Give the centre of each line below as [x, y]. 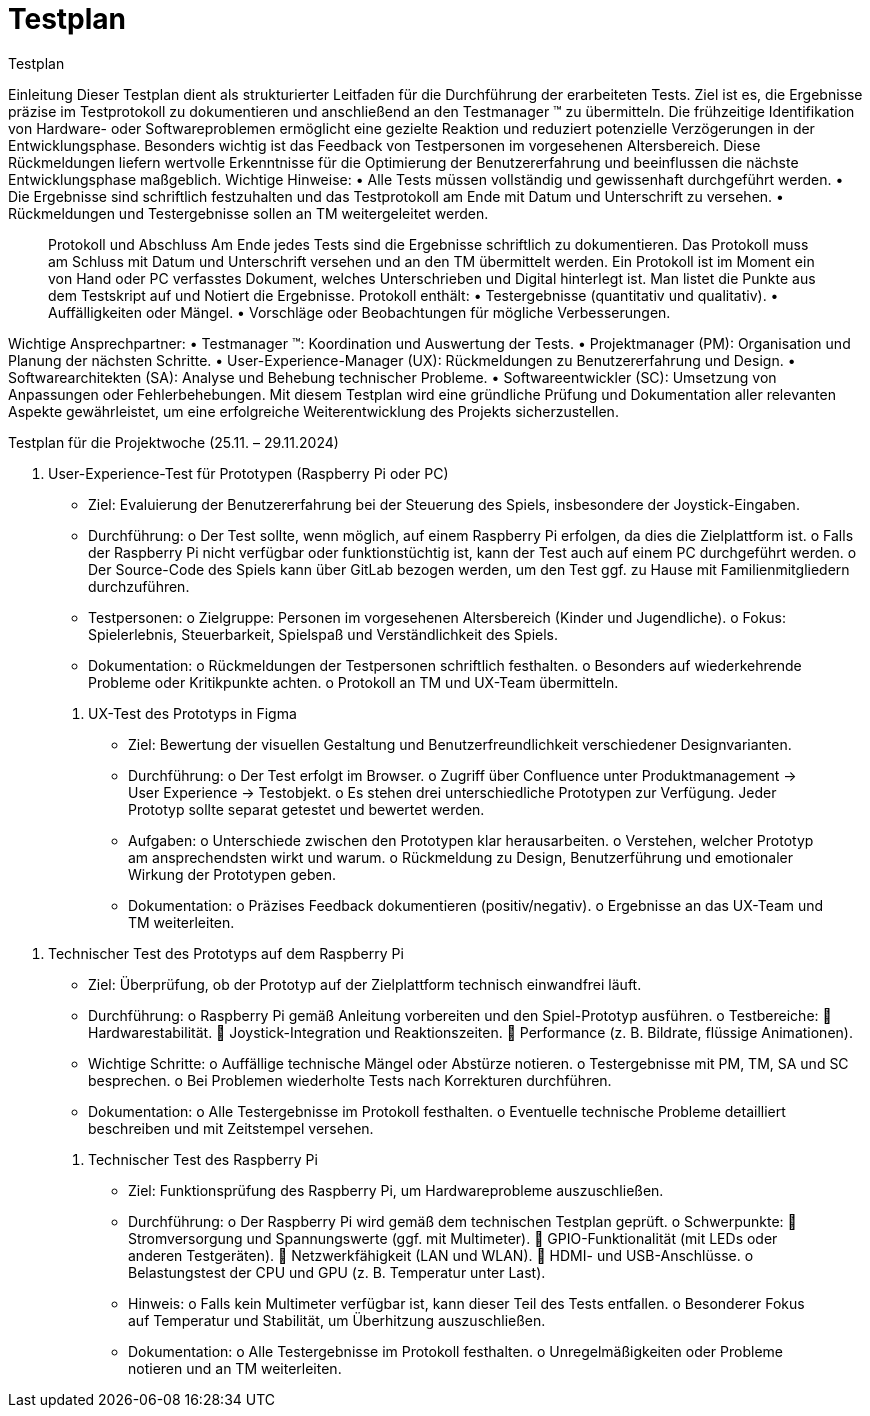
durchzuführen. [139, 586]
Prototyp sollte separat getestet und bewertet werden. [306, 809]
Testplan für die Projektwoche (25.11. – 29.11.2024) [173, 442]
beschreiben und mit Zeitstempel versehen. [231, 1128]
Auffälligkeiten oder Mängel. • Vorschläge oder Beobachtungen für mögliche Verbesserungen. [359, 312]
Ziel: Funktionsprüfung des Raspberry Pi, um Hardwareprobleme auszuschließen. [396, 1190]
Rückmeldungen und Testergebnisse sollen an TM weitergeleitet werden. [248, 213]
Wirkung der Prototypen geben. [232, 874]
